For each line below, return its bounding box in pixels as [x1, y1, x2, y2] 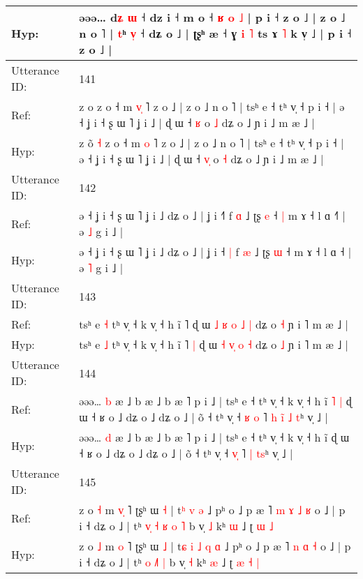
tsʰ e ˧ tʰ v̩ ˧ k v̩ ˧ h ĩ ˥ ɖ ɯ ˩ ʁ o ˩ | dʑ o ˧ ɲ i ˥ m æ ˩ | [79, 316, 348, 332]
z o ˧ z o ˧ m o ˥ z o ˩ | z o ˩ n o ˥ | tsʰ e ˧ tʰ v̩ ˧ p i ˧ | [79, 135, 344, 151]
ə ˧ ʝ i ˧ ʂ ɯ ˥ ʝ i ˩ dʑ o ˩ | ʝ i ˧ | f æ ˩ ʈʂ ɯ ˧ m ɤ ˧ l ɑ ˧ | [79, 243, 352, 260]
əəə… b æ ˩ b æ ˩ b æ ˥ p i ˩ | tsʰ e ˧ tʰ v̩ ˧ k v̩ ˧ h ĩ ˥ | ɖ [79, 393, 352, 409]
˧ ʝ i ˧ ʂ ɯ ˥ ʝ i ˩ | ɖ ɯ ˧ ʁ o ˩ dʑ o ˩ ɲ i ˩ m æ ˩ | [79, 114, 315, 130]
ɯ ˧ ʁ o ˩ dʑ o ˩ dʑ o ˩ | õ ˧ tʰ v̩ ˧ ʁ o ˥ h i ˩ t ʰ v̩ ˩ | [79, 409, 328, 425]
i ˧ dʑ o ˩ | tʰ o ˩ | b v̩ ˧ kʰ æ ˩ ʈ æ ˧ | [79, 554, 260, 570]
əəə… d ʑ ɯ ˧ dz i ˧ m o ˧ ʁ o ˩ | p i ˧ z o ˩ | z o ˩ [79, 9, 346, 25]
